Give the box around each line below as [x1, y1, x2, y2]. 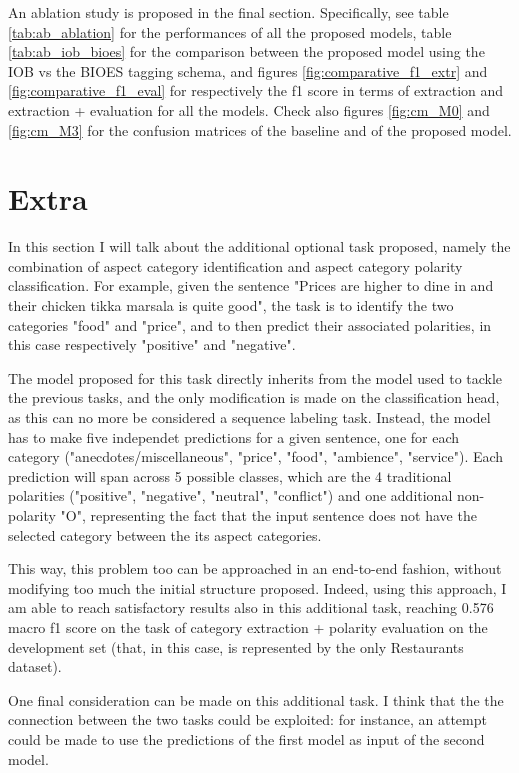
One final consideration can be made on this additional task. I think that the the [8, 689, 504, 710]
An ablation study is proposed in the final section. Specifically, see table [8, 2, 449, 22]
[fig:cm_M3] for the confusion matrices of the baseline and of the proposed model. [8, 119, 512, 140]
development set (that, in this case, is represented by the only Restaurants [8, 636, 464, 657]
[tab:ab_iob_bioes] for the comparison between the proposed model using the [8, 41, 485, 62]
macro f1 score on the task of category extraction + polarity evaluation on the [8, 616, 488, 637]
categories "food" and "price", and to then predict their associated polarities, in [8, 314, 492, 335]
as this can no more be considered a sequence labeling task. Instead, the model [8, 407, 491, 428]
